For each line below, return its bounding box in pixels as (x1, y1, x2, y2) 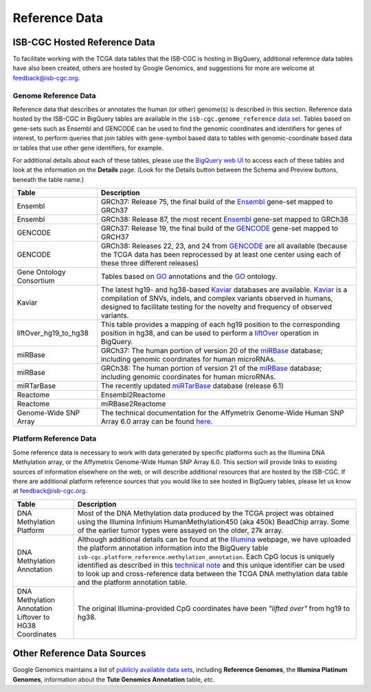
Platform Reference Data (12, 434, 97, 443)
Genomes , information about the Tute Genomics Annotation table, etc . (12, 675, 215, 683)
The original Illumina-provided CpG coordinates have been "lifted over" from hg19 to (77, 603, 350, 613)
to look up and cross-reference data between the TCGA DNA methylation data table (77, 568, 348, 578)
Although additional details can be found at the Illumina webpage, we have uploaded (77, 534, 351, 544)
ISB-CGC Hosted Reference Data (12, 36, 155, 48)
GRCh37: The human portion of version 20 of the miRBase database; (100, 346, 323, 356)
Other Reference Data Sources (12, 647, 146, 659)
